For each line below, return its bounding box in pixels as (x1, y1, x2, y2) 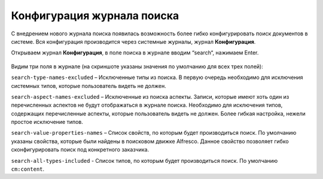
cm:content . (11, 165, 45, 173)
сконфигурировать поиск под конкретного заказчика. (11, 146, 150, 153)
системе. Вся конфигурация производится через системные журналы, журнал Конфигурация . (11, 38, 256, 45)
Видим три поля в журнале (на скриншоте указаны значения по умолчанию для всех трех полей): (11, 63, 263, 70)
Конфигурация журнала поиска (11, 9, 179, 22)
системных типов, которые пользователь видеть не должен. (11, 82, 167, 89)
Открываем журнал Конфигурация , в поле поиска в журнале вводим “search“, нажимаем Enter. (11, 49, 259, 56)
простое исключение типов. (11, 119, 84, 126)
